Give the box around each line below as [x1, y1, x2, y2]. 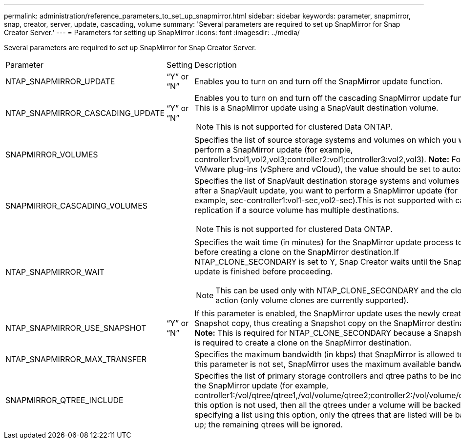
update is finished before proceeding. [194, 267, 333, 276]
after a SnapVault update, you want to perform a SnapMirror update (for [194, 186, 458, 195]
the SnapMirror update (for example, [194, 381, 329, 390]
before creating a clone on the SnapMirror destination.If [194, 247, 399, 257]
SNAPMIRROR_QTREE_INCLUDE [5, 395, 124, 405]
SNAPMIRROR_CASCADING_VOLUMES [5, 201, 148, 211]
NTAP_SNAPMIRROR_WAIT [5, 267, 105, 277]
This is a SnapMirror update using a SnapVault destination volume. [194, 103, 439, 113]
